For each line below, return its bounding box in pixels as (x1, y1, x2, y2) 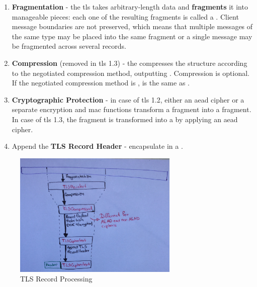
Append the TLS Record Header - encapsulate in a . (12, 141, 183, 151)
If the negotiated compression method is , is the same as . (12, 77, 190, 88)
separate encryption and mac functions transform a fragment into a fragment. (12, 104, 251, 115)
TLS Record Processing (20, 273, 93, 284)
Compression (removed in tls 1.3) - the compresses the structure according (12, 57, 247, 68)
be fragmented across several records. (12, 41, 126, 51)
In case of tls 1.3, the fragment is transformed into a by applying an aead (12, 114, 238, 124)
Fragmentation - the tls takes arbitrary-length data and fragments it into (12, 2, 248, 12)
